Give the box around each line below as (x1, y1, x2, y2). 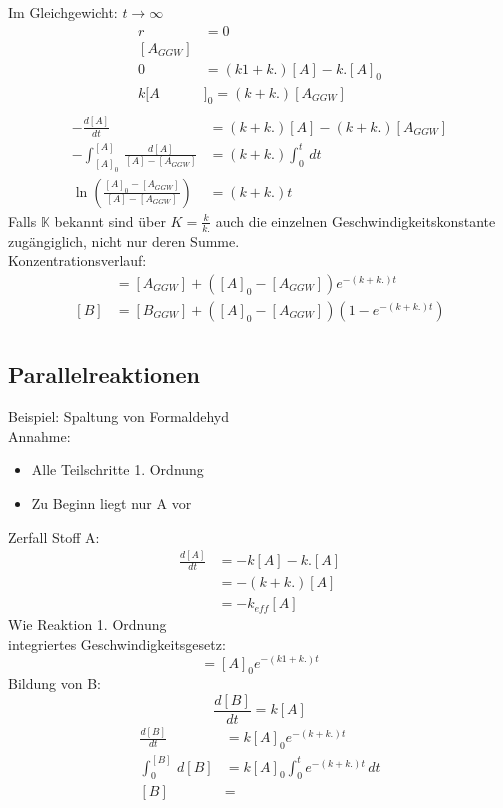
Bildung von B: (8, 673, 101, 694)
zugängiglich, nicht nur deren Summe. (8, 230, 240, 251)
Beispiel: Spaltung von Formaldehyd (8, 406, 230, 427)
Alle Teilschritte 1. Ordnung (31, 459, 204, 480)
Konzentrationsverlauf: (8, 250, 147, 271)
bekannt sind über (54, 210, 166, 231)
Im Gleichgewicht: (8, 2, 118, 22)
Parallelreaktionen (8, 359, 201, 390)
